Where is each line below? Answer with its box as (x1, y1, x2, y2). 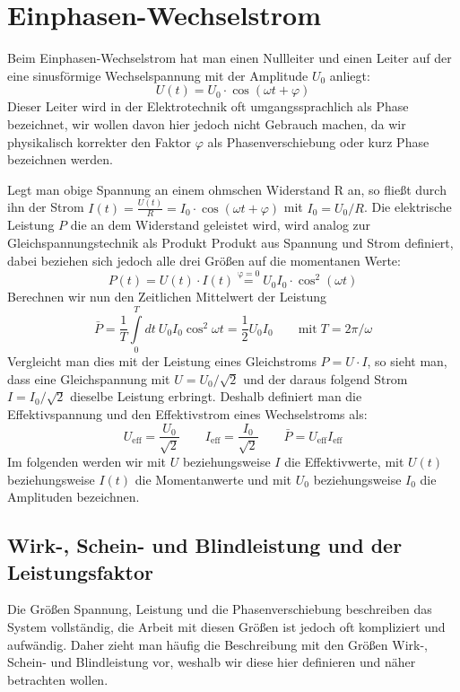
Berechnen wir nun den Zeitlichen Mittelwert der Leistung (7, 287, 327, 306)
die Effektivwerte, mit (284, 451, 404, 470)
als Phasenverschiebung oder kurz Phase (207, 132, 430, 151)
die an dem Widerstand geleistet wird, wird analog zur (70, 215, 371, 234)
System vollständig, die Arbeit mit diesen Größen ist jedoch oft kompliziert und (7, 617, 446, 635)
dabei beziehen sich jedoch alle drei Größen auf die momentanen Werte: (7, 250, 401, 269)
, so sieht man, (367, 352, 447, 371)
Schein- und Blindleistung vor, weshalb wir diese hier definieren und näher (7, 653, 416, 671)
